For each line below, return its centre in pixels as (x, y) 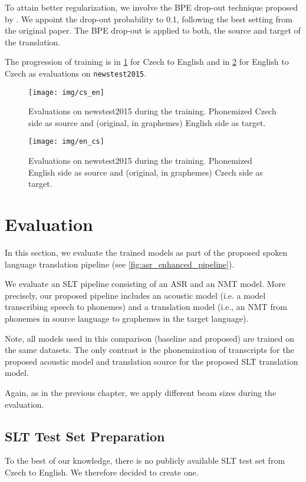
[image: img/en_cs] (66, 142)
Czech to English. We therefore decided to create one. (102, 472)
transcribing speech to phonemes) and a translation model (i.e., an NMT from (146, 307)
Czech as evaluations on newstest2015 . (76, 73)
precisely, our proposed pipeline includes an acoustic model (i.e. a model (135, 295)
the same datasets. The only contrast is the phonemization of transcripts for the (149, 350)
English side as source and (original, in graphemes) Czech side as (146, 172)
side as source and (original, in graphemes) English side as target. (147, 122)
